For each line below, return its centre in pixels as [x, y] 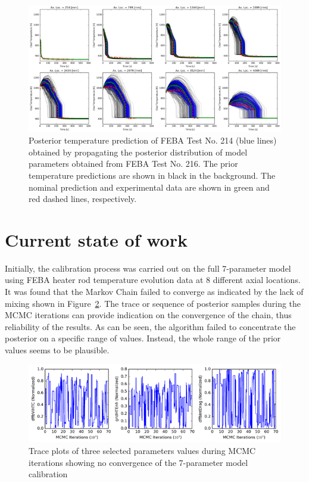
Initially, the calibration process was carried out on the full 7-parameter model [148, 268]
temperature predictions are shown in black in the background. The [152, 175]
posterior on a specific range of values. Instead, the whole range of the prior [143, 338]
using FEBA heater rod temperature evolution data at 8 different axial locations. [153, 280]
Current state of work [96, 239]
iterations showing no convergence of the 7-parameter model [138, 462]
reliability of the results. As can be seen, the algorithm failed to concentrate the [150, 326]
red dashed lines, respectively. [83, 199]
